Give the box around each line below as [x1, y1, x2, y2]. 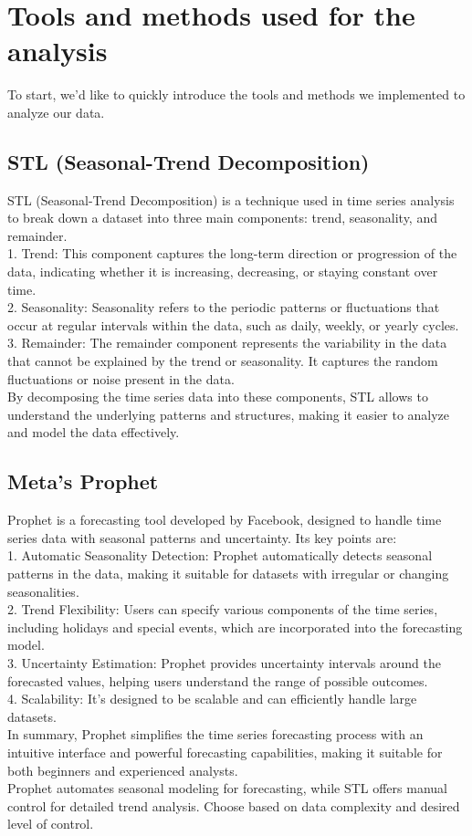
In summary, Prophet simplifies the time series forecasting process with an [7, 725, 424, 744]
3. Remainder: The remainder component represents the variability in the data [7, 333, 447, 352]
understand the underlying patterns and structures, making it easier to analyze [7, 404, 450, 423]
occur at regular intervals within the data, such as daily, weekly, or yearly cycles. [7, 315, 459, 334]
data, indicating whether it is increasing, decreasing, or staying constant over [7, 262, 438, 281]
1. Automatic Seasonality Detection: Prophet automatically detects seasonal [7, 546, 433, 565]
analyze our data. [7, 102, 105, 121]
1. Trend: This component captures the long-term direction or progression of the [7, 244, 457, 263]
